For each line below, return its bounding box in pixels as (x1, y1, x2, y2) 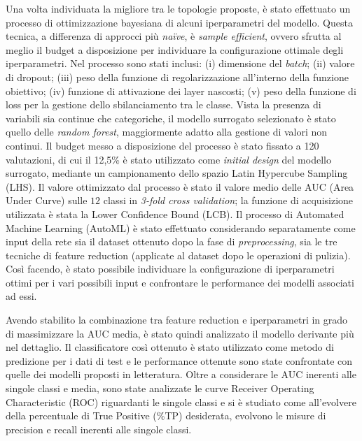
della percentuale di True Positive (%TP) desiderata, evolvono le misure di (6, 408, 326, 423)
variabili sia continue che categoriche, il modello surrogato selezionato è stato (6, 110, 336, 125)
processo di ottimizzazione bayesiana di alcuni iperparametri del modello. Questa (6, 15, 353, 29)
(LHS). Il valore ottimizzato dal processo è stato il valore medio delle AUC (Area (6, 179, 354, 194)
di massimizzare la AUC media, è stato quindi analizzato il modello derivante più (6, 326, 354, 340)
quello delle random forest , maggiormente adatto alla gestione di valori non (6, 124, 328, 139)
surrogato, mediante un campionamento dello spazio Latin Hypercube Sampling (6, 166, 348, 180)
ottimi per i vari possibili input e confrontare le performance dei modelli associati (6, 275, 354, 289)
